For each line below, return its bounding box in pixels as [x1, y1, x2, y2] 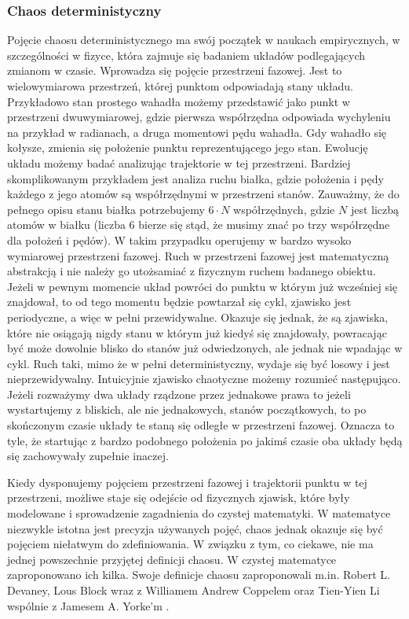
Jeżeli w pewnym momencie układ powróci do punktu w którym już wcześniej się [7, 278, 398, 294]
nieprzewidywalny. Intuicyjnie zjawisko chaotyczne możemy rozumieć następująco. [7, 370, 401, 387]
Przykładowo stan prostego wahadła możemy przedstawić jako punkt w [7, 93, 350, 109]
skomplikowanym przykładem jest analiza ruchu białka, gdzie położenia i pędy [7, 170, 384, 186]
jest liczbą [350, 201, 400, 217]
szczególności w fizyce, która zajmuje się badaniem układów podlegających [7, 46, 366, 63]
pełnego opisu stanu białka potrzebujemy [7, 201, 205, 217]
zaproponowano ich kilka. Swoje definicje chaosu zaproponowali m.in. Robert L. [7, 566, 390, 583]
